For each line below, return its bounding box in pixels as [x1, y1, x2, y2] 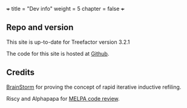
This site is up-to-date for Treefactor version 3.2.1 [6, 38, 130, 46]
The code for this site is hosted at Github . [6, 50, 110, 57]
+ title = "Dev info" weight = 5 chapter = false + [6, 5, 125, 12]
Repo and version [6, 22, 74, 32]
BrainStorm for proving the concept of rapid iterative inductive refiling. [6, 83, 182, 91]
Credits [6, 67, 35, 77]
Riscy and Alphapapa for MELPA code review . [6, 95, 120, 102]
